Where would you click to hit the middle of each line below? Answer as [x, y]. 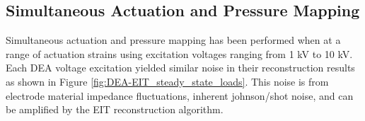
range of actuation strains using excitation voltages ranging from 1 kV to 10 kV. [179, 53]
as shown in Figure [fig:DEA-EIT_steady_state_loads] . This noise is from [167, 81]
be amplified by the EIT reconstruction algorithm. [115, 109]
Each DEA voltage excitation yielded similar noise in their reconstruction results [180, 68]
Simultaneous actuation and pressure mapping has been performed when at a [173, 40]
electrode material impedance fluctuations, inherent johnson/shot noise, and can [180, 95]
